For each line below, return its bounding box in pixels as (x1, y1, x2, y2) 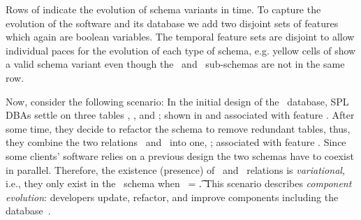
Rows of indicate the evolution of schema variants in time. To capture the (6, 2, 321, 16)
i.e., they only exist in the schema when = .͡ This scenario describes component (6, 176, 352, 191)
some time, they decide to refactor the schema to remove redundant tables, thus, (6, 121, 351, 135)
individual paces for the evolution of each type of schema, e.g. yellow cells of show (6, 43, 356, 57)
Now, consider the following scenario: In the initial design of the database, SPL (6, 94, 349, 108)
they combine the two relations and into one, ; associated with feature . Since (6, 135, 346, 149)
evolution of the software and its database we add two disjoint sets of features (6, 15, 339, 30)
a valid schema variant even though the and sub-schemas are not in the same (6, 57, 345, 71)
